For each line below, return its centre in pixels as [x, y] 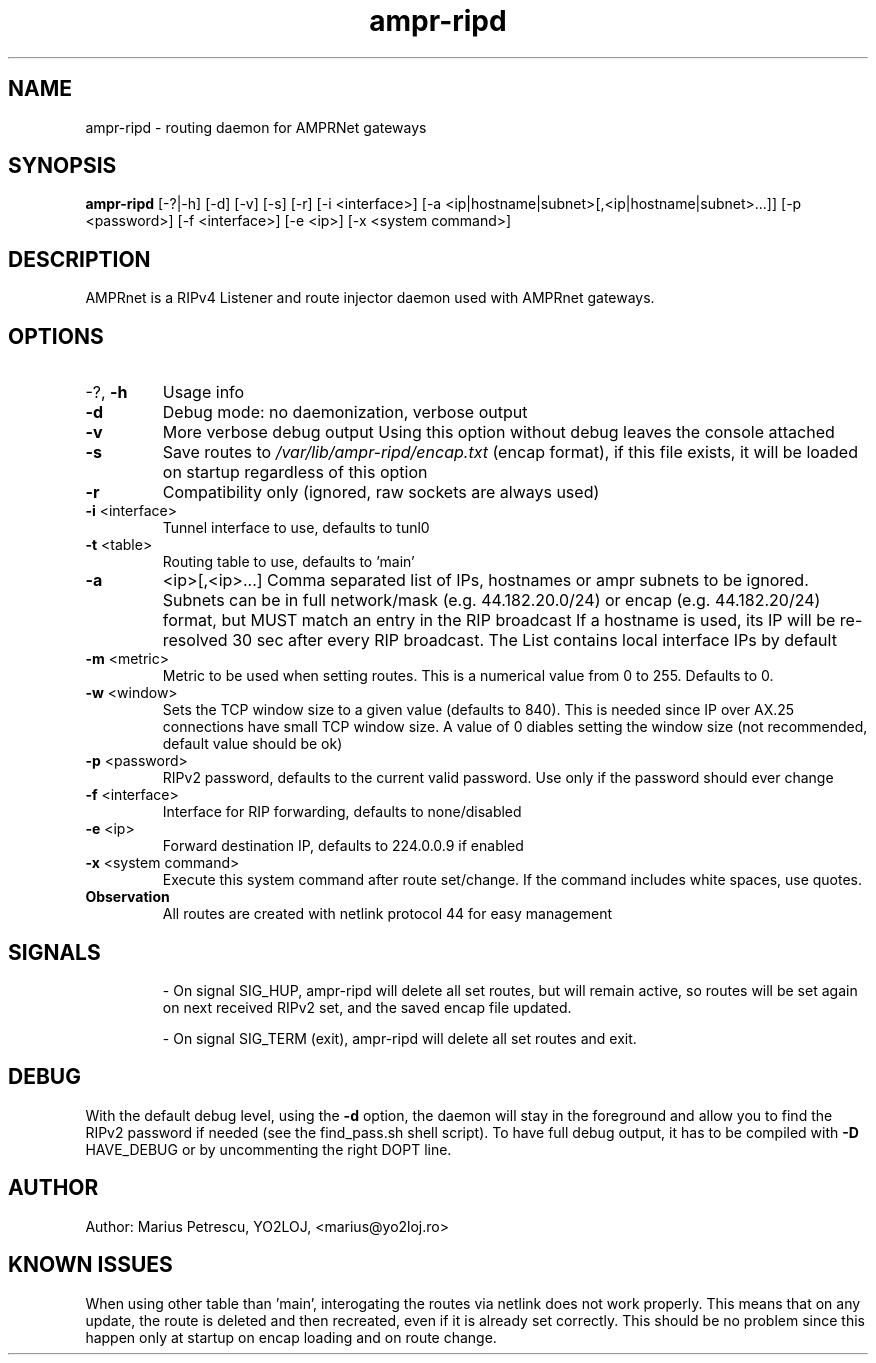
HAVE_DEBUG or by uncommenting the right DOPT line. [268, 1149]
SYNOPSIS [62, 166]
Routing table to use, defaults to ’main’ [288, 562]
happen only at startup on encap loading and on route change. [291, 1337]
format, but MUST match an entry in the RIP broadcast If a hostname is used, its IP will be [499, 620]
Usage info [203, 392]
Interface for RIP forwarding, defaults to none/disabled [342, 812]
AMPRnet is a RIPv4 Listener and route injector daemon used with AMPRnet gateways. [370, 298]
